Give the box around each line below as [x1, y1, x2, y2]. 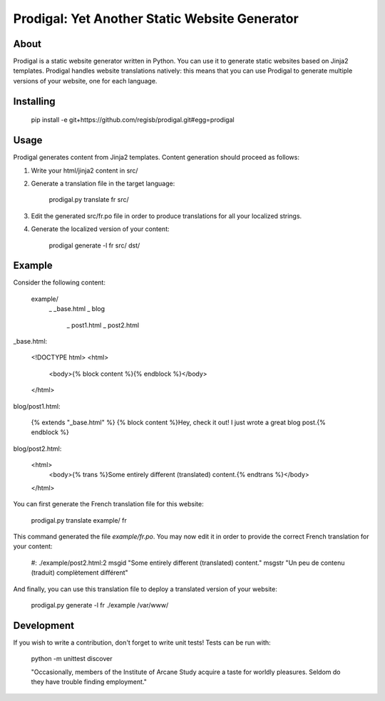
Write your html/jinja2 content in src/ [31, 166, 138, 175]
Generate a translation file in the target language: [31, 179, 175, 188]
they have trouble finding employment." [31, 677, 148, 686]
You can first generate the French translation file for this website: [13, 500, 204, 508]
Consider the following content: [13, 278, 106, 287]
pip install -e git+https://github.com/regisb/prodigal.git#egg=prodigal [31, 116, 235, 124]
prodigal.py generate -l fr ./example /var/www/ [31, 601, 169, 609]
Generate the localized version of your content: [31, 225, 170, 233]
